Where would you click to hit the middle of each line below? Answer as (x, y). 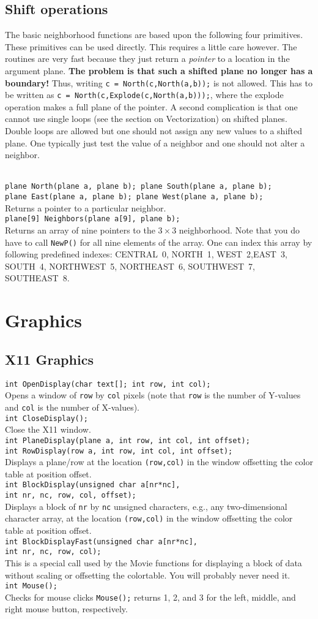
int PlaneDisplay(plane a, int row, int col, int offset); (128, 440)
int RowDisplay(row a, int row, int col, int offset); (119, 451)
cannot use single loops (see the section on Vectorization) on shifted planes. (146, 119)
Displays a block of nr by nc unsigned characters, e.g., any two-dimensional (146, 506)
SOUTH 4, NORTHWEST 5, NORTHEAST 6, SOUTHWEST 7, (130, 266)
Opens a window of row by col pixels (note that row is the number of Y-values (153, 395)
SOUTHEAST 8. (37, 278)
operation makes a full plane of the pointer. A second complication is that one (151, 106)
